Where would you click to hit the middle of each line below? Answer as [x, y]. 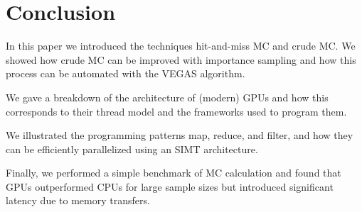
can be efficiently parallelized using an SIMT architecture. [132, 149]
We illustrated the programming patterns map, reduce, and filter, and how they [180, 135]
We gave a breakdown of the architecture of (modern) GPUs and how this [167, 97]
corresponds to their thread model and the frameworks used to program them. [176, 111]
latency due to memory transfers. [78, 200]
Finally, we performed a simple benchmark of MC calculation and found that [174, 173]
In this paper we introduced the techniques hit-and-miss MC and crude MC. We [181, 46]
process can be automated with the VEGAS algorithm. [126, 73]
